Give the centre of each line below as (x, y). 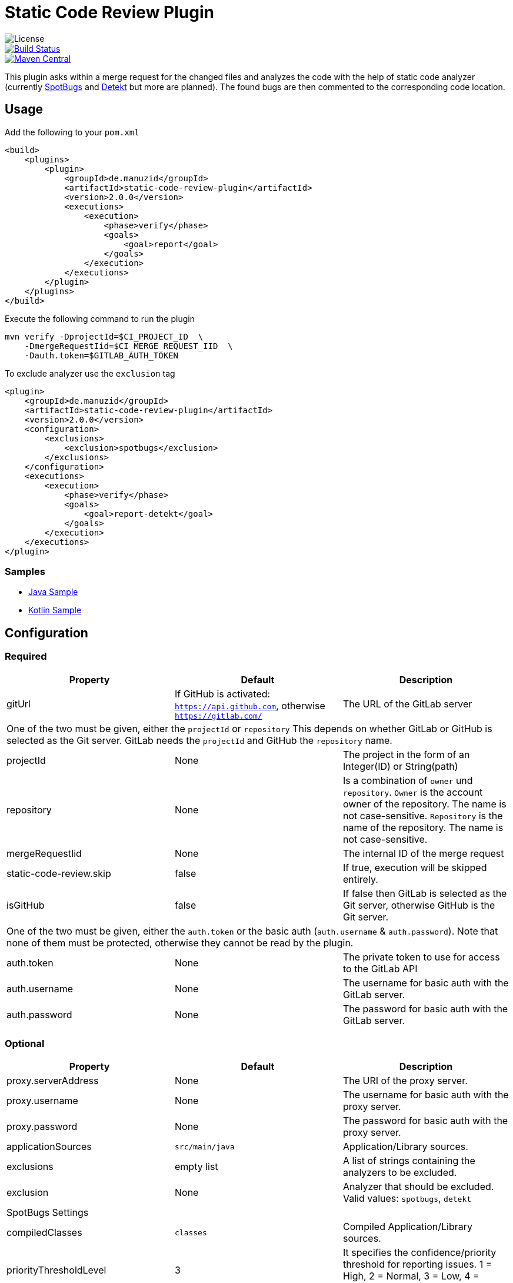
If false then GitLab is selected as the (425, 893)
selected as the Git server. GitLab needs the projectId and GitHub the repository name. (199, 740)
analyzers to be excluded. (400, 1173)
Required (26, 657)
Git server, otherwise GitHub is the (419, 905)
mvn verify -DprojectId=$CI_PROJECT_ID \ (104, 336)
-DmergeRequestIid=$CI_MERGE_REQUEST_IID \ (129, 346)
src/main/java (204, 1146)
